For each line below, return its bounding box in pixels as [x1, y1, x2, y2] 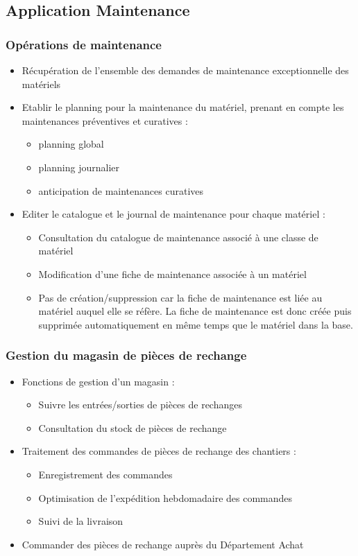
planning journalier [38, 159, 120, 174]
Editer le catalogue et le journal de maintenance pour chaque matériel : [22, 207, 325, 221]
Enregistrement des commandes [38, 467, 173, 481]
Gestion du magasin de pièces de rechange [6, 347, 247, 364]
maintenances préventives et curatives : [22, 113, 188, 128]
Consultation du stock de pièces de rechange [38, 420, 227, 435]
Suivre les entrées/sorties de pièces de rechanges [38, 397, 242, 412]
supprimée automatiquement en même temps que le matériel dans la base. [38, 317, 353, 331]
